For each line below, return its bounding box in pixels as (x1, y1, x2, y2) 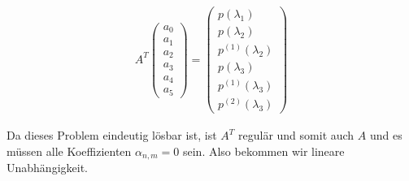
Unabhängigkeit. (7, 159, 88, 176)
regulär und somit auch (238, 127, 355, 144)
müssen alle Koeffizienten (7, 142, 132, 159)
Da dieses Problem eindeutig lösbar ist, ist (7, 127, 217, 144)
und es (369, 127, 402, 144)
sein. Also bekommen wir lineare (182, 142, 345, 159)
